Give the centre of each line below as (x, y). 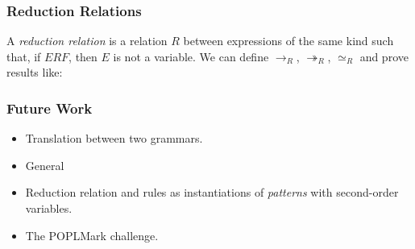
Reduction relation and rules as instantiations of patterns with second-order (212, 192)
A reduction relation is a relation (87, 41)
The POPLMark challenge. (92, 235)
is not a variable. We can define (191, 56)
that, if (24, 56)
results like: (35, 72)
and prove (384, 56)
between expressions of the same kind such (288, 41)
